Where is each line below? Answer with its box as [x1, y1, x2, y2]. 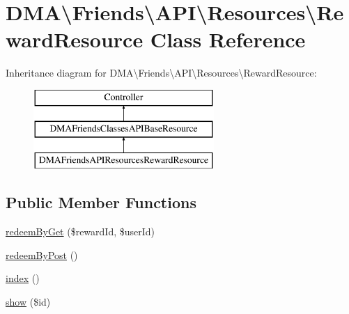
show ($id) [6, 294, 51, 308]
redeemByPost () [6, 247, 78, 262]
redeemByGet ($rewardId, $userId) [6, 224, 155, 239]
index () [6, 271, 40, 285]
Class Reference [150, 25, 306, 54]
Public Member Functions [6, 191, 196, 213]
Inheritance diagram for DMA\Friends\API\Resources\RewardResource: [6, 65, 317, 80]
